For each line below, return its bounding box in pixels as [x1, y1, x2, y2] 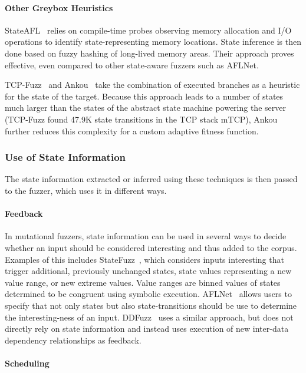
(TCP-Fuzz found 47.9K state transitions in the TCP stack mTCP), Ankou [5, 113, 278, 125]
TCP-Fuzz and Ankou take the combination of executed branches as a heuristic [5, 78, 300, 91]
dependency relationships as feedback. [5, 334, 142, 346]
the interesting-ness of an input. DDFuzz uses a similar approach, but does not [5, 311, 294, 323]
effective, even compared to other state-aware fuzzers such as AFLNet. [5, 58, 259, 71]
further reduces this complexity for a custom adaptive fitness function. [5, 124, 259, 137]
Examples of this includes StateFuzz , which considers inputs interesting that [5, 253, 284, 265]
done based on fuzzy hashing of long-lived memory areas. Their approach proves [5, 47, 294, 59]
